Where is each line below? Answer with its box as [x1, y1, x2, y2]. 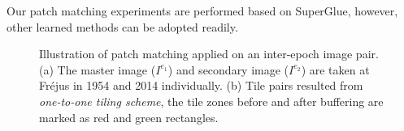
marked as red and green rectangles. [39, 108, 219, 125]
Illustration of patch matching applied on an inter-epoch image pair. [39, 45, 379, 62]
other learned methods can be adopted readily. [7, 18, 238, 35]
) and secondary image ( [167, 61, 289, 78]
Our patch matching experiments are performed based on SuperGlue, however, [7, 2, 398, 19]
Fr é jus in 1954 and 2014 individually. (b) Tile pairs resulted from [39, 77, 363, 94]
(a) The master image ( [39, 61, 156, 78]
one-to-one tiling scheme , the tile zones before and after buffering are [39, 92, 384, 109]
